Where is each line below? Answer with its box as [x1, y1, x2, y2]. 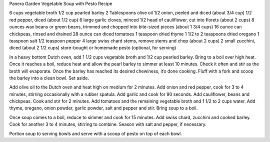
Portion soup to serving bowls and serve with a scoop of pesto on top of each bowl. [9, 130, 182, 136]
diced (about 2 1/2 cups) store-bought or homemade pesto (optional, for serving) [9, 45, 176, 51]
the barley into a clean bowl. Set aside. [9, 75, 89, 81]
